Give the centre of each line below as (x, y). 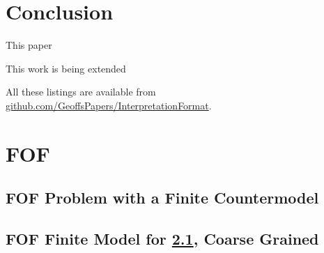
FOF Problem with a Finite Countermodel (162, 198)
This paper (29, 45)
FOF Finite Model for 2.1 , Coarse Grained (162, 239)
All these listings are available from (81, 92)
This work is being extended (66, 68)
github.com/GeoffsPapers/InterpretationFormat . (109, 105)
